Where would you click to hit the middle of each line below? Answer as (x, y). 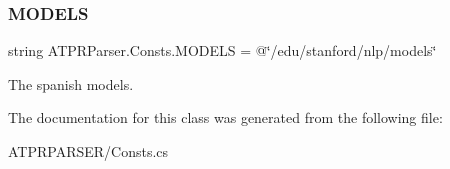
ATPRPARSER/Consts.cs (88, 151)
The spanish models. (71, 83)
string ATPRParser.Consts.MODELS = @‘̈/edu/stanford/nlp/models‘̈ (222, 50)
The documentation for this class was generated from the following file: (225, 117)
